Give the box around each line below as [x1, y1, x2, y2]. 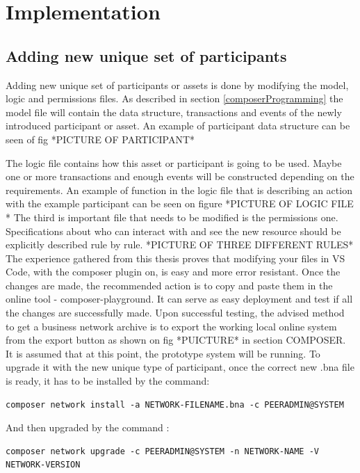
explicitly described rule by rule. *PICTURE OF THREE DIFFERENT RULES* [6, 237, 354, 252]
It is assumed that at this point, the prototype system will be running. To [6, 346, 320, 360]
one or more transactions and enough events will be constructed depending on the [6, 169, 354, 184]
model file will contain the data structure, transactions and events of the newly [6, 104, 342, 119]
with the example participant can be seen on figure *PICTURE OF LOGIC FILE [6, 196, 354, 211]
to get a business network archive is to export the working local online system [6, 319, 337, 333]
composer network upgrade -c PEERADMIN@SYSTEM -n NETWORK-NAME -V [6, 446, 320, 456]
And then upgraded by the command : [6, 420, 170, 435]
